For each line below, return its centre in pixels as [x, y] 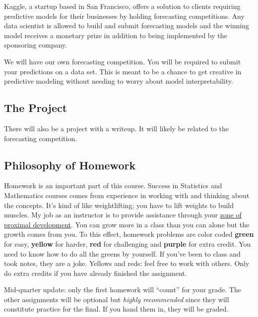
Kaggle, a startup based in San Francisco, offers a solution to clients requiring [122, 6]
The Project [36, 108]
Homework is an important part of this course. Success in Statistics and [113, 185]
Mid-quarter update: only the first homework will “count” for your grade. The [123, 290]
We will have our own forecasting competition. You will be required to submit [123, 61]
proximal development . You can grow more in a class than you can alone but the [127, 224]
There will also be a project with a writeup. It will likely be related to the [116, 128]
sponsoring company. [35, 45]
